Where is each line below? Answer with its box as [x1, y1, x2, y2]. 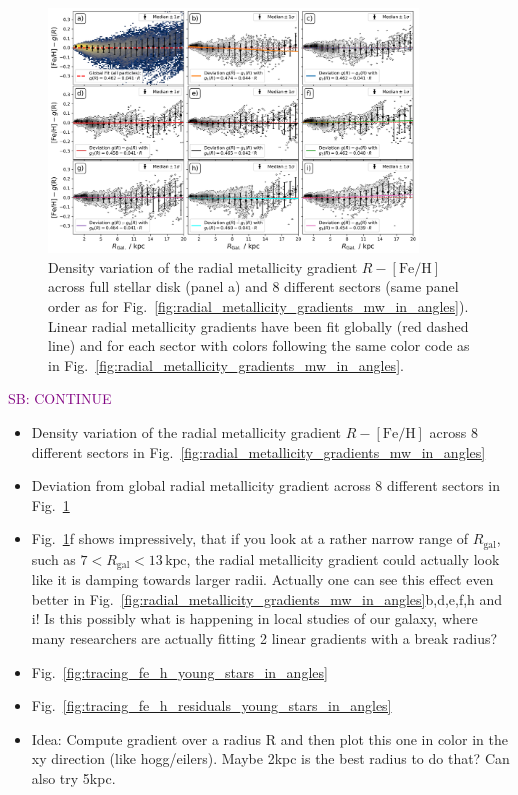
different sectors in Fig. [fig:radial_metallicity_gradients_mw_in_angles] [31, 441, 486, 462]
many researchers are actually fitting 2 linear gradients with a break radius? [31, 628, 498, 649]
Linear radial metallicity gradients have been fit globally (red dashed [48, 315, 469, 336]
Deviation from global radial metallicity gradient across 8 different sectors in [31, 475, 500, 496]
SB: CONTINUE [8, 388, 112, 409]
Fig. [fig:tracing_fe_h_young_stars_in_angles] [31, 661, 328, 682]
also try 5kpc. [31, 768, 116, 789]
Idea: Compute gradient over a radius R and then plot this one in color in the [31, 728, 508, 749]
